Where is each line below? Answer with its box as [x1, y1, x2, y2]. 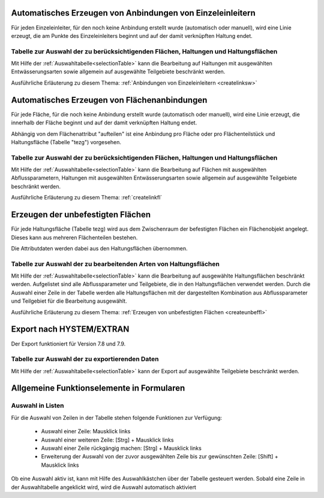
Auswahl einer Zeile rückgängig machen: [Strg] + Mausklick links [41, 445, 202, 452]
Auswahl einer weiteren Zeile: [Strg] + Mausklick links [41, 436, 174, 443]
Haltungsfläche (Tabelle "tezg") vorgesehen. [11, 138, 122, 145]
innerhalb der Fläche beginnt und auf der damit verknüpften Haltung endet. [11, 119, 197, 126]
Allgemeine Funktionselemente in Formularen [11, 383, 185, 393]
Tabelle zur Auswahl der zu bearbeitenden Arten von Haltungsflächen [11, 260, 220, 268]
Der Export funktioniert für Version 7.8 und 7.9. [11, 340, 126, 347]
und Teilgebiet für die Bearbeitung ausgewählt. [11, 297, 127, 305]
